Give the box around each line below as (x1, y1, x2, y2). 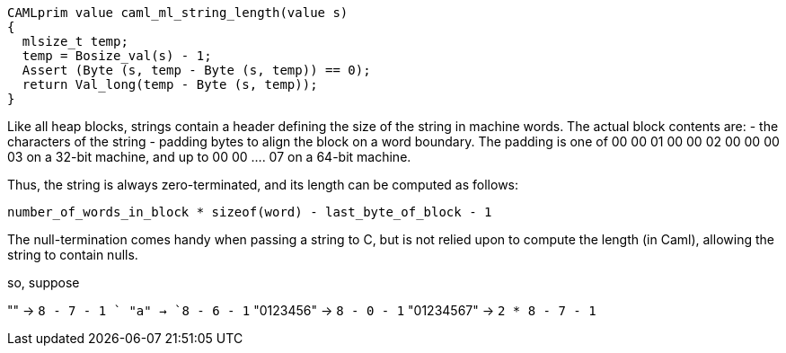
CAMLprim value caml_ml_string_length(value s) (7, 5, 349, 20)
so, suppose (7, 275, 80, 290)
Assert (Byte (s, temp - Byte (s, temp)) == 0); (22, 63, 371, 77)
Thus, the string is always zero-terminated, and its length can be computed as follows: (7, 177, 519, 192)
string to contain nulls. (7, 247, 138, 262)
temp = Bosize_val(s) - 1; (22, 49, 212, 63)
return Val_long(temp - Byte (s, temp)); (22, 77, 318, 92)
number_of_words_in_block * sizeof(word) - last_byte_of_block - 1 (7, 205, 492, 219)
